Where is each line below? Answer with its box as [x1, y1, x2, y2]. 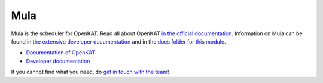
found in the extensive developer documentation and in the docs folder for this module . [11, 38, 226, 45]
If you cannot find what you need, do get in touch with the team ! [11, 69, 169, 76]
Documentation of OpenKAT [26, 49, 96, 56]
